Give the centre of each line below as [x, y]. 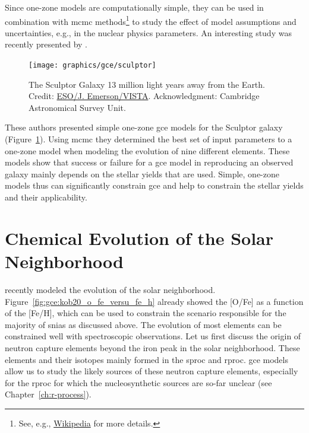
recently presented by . [46, 44]
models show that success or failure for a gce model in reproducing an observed [149, 162]
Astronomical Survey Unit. [77, 107]
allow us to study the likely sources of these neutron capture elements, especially [152, 371]
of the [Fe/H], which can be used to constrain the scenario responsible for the [146, 313]
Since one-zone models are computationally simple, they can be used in [134, 7]
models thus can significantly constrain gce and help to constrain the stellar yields [154, 185]
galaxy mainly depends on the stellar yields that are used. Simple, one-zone [142, 173]
